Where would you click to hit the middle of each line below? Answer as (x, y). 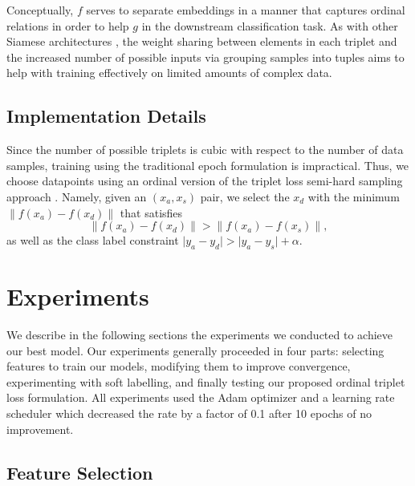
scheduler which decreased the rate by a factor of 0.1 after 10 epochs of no (189, 413)
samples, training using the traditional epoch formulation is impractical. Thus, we (208, 165)
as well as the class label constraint (93, 240)
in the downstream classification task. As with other (270, 25)
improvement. (40, 429)
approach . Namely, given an (77, 196)
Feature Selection (80, 472)
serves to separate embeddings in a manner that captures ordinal (246, 10)
